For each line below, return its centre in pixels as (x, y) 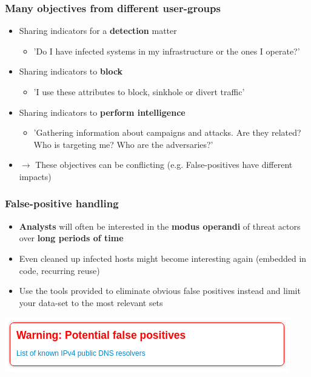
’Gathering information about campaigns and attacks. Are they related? (167, 132)
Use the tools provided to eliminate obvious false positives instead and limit (160, 291)
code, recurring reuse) (59, 270)
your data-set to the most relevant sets (91, 302)
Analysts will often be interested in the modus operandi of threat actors (160, 226)
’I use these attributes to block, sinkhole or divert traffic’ (139, 92)
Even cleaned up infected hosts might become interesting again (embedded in (163, 258)
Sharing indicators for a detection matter (98, 31)
